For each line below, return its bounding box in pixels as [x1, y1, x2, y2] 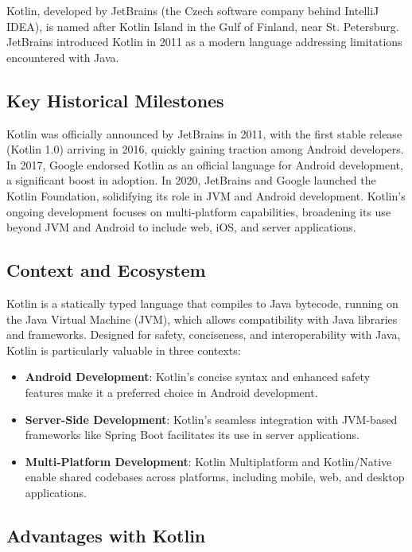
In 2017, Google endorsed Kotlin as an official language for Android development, [6, 156, 403, 173]
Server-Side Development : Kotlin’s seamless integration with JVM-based [25, 410, 398, 427]
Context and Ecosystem [6, 258, 206, 282]
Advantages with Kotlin [6, 523, 206, 547]
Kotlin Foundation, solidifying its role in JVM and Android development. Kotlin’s [6, 187, 406, 204]
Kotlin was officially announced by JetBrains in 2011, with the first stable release [6, 125, 402, 142]
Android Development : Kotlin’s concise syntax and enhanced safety [25, 368, 371, 385]
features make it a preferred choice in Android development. [25, 383, 318, 400]
